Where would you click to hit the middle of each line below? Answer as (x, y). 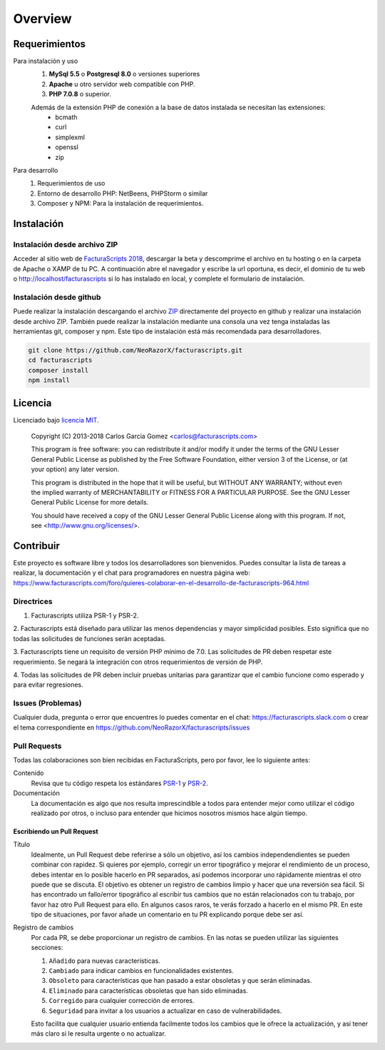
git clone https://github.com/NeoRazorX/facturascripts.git (135, 350)
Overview (42, 19)
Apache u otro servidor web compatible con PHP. (122, 84)
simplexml (70, 137)
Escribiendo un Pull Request (56, 831)
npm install (49, 380)
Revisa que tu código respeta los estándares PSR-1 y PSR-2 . (119, 783)
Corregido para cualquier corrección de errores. (122, 1001)
